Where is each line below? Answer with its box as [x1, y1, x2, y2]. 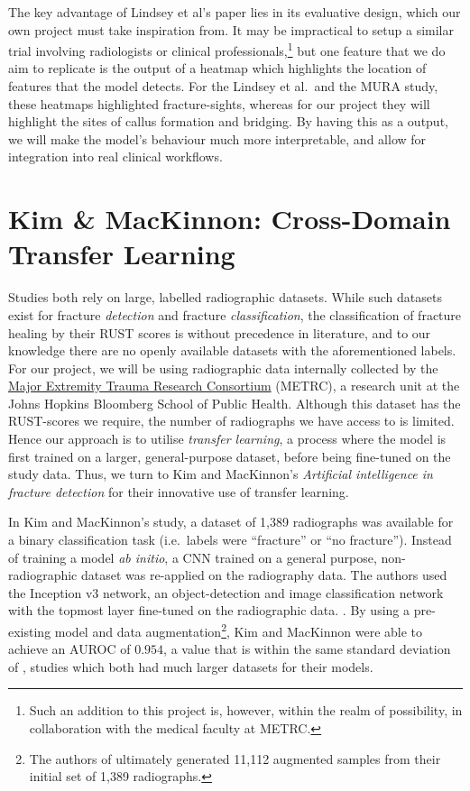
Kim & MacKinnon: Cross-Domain [8, 200, 451, 237]
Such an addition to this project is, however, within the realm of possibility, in [29, 701, 463, 720]
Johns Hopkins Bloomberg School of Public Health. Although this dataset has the [8, 393, 461, 412]
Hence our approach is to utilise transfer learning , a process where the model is [8, 429, 447, 448]
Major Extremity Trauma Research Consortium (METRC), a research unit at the [8, 376, 460, 395]
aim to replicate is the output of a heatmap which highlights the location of [8, 59, 427, 78]
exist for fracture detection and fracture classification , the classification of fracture [8, 305, 462, 324]
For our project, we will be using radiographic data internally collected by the [8, 358, 438, 377]
